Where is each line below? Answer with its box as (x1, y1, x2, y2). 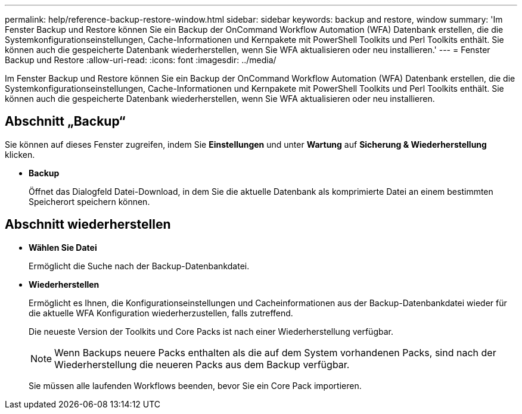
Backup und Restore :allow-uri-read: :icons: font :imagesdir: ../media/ (5, 55, 276, 65)
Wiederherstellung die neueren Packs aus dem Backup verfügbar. (54, 358, 350, 371)
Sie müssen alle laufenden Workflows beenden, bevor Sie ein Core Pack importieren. (29, 380, 362, 391)
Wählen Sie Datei (29, 242, 97, 253)
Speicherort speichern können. (29, 196, 150, 207)
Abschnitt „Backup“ (5, 114, 126, 129)
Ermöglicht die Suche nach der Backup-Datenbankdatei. (29, 260, 250, 271)
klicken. (5, 149, 35, 160)
